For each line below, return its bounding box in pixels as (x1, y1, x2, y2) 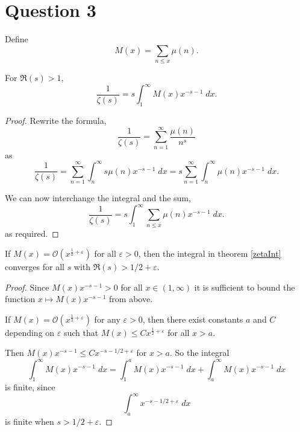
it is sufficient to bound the (194, 280, 295, 293)
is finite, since (5, 381, 55, 393)
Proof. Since (5, 280, 49, 293)
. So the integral (169, 346, 230, 359)
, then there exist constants (142, 312, 243, 325)
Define (5, 33, 28, 45)
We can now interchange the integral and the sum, (5, 192, 191, 204)
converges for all (5, 260, 64, 273)
